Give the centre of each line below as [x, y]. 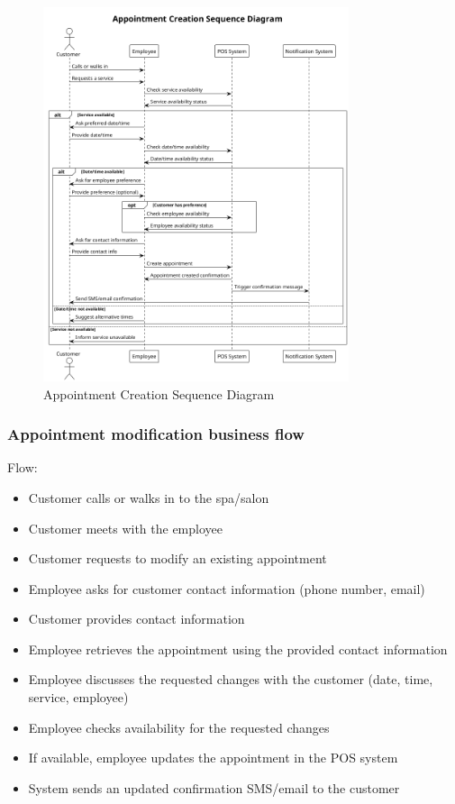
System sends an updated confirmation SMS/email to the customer [214, 787]
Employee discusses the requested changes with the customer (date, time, [231, 679]
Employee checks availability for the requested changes [179, 727]
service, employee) [78, 697]
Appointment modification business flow [156, 434]
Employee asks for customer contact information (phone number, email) [227, 588]
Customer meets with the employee [125, 528]
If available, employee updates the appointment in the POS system [213, 758]
